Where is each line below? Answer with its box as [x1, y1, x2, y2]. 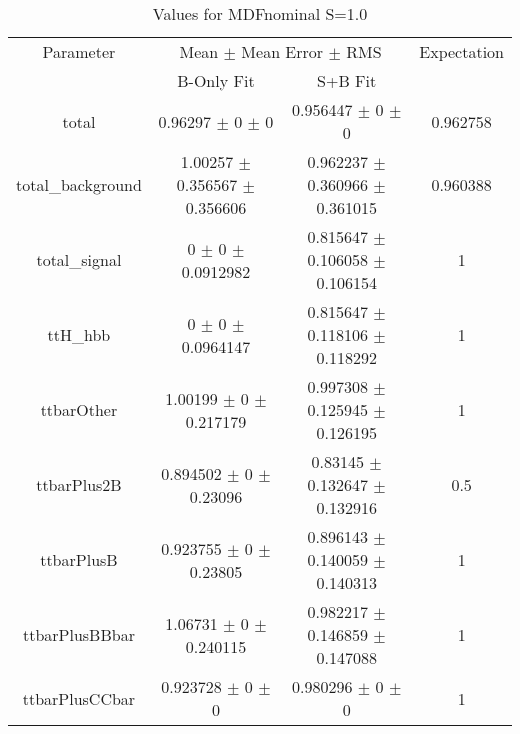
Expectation [419, 40, 504, 63]
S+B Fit [317, 69, 377, 92]
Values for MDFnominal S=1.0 [152, 2, 368, 25]
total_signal [36, 248, 122, 271]
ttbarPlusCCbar [22, 686, 136, 710]
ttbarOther [40, 398, 118, 421]
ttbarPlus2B [36, 473, 122, 496]
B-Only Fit [177, 69, 255, 92]
